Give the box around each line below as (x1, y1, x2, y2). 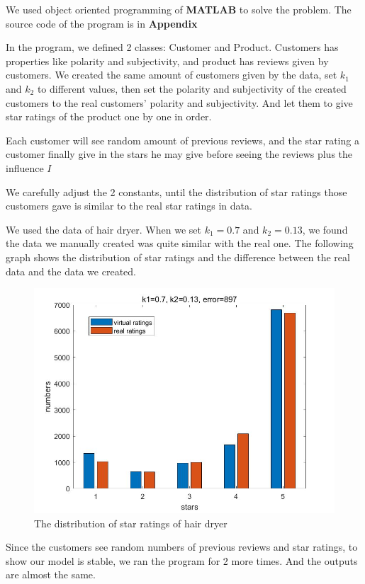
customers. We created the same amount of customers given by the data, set (6, 67, 337, 82)
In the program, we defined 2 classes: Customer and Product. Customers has (6, 40, 339, 55)
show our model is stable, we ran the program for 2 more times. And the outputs (6, 553, 358, 568)
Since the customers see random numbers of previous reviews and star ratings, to (6, 539, 358, 554)
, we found (302, 222, 348, 236)
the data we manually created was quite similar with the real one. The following (6, 236, 354, 251)
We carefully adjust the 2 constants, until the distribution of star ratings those (6, 184, 347, 199)
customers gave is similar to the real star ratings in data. (6, 198, 252, 213)
